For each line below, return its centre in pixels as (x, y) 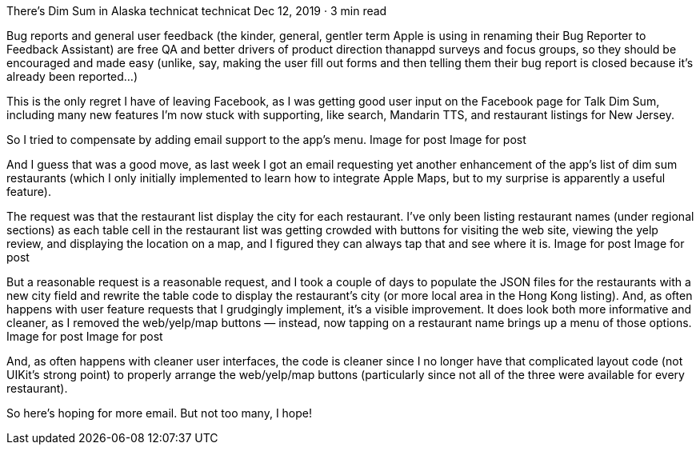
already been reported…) (72, 76)
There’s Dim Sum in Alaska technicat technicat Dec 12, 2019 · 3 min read (197, 11)
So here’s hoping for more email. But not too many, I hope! (160, 413)
